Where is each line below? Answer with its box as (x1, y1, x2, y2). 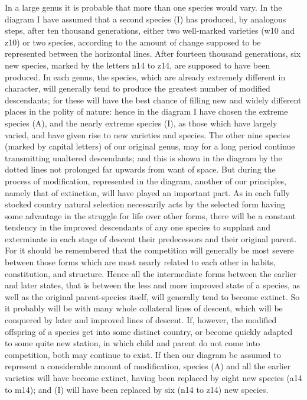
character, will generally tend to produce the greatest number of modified (5, 82, 270, 95)
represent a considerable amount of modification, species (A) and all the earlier (5, 360, 291, 372)
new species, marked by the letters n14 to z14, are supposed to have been (5, 58, 270, 71)
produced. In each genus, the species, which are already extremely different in (5, 70, 286, 83)
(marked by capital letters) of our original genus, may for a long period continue (5, 140, 295, 152)
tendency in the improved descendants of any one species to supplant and (5, 221, 270, 233)
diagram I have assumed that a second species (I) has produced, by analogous (5, 12, 286, 25)
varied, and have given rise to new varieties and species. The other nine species (5, 128, 290, 141)
